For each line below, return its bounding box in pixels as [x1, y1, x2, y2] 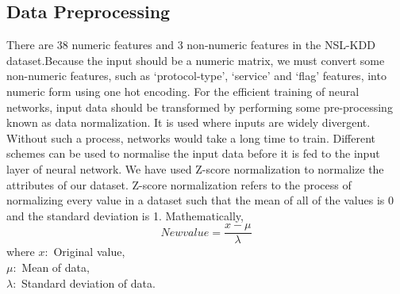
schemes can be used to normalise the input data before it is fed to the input [6, 145, 380, 162]
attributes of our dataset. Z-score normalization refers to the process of [6, 176, 352, 193]
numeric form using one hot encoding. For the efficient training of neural [6, 82, 360, 99]
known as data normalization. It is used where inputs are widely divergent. [6, 114, 371, 131]
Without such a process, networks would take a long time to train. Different [6, 129, 375, 146]
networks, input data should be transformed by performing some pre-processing [6, 98, 393, 115]
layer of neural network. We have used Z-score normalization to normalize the [6, 160, 384, 177]
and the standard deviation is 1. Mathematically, [6, 207, 244, 223]
